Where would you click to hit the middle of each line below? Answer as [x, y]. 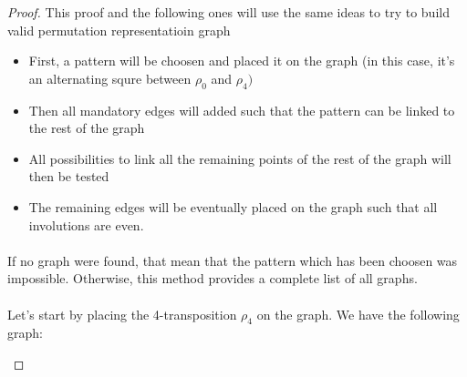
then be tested [69, 176]
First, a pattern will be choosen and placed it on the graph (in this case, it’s [242, 61]
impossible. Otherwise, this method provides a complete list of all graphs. [213, 278]
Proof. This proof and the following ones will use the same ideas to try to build [228, 12]
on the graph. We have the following [358, 314]
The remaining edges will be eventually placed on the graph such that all [233, 206]
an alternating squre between [110, 78]
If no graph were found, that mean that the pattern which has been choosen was [233, 260]
